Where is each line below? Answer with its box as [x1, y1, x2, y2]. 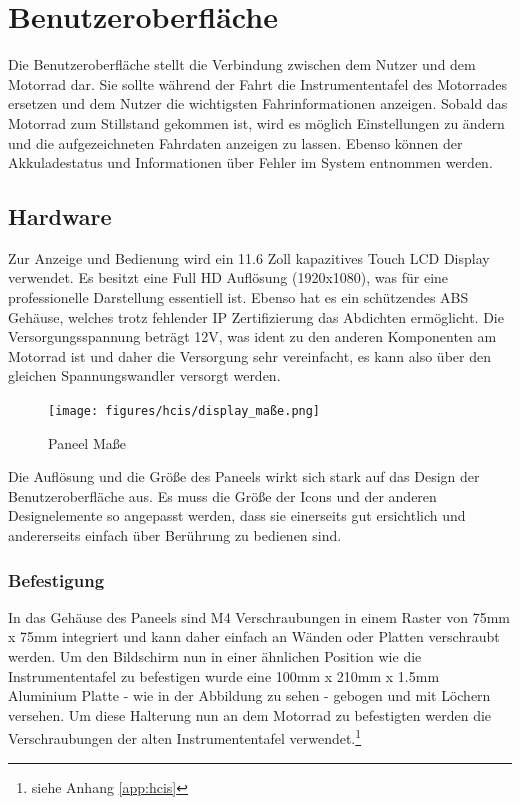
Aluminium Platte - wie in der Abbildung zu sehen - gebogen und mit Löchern [8, 685, 491, 706]
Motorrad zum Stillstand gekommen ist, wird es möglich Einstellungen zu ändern [8, 112, 505, 133]
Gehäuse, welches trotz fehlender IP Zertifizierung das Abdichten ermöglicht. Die [8, 306, 504, 327]
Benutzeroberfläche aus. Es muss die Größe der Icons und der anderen [8, 485, 437, 506]
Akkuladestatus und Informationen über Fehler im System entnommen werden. [8, 152, 493, 173]
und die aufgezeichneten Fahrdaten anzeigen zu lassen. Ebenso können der [8, 132, 463, 153]
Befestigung [8, 567, 105, 592]
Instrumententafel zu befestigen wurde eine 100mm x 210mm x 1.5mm [8, 665, 440, 686]
